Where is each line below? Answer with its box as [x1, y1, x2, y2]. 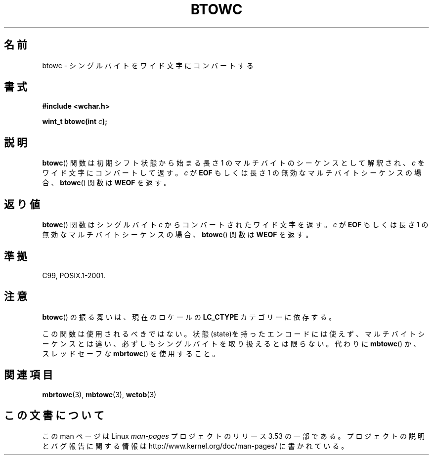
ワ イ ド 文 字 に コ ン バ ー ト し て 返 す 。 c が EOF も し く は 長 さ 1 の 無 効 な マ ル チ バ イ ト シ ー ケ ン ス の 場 [42, 168, 421, 177]
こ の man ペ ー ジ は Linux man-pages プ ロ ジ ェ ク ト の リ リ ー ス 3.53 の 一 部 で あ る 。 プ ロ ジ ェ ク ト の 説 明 [42, 431, 425, 440]
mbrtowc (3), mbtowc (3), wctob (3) [42, 390, 157, 399]
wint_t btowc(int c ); [42, 117, 108, 126]
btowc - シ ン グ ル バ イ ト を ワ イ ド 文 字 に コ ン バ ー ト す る [42, 61, 254, 70]
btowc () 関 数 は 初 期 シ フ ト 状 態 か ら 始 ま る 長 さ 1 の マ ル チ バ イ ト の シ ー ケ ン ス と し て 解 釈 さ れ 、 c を [42, 159, 425, 167]
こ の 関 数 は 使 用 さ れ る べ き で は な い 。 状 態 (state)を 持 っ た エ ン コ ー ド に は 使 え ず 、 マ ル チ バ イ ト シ [42, 329, 425, 338]
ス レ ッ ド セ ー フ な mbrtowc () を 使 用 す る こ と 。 [42, 349, 219, 358]
